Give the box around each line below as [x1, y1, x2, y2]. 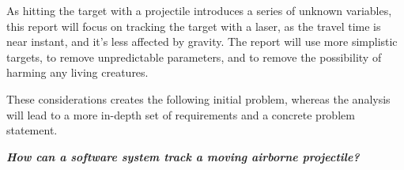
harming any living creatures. [6, 64, 149, 81]
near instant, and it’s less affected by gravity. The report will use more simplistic [6, 33, 398, 50]
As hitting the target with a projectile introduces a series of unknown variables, [6, 2, 392, 18]
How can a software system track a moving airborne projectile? [6, 148, 360, 164]
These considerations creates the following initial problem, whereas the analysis [6, 90, 391, 107]
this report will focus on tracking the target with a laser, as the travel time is [6, 17, 381, 34]
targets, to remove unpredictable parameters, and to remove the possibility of [6, 48, 382, 65]
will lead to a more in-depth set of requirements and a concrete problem [6, 106, 355, 123]
